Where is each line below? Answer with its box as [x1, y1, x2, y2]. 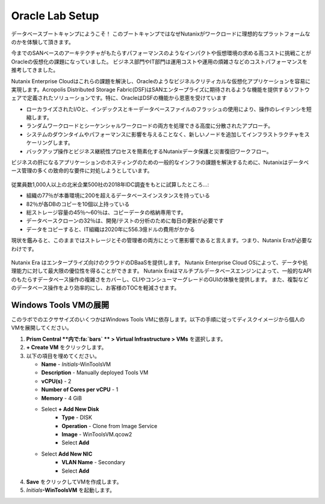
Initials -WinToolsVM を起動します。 [26, 487, 116, 494]
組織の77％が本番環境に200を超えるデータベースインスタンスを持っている [26, 192, 210, 199]
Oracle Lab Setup [11, 9, 99, 22]
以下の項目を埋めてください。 [26, 352, 101, 359]
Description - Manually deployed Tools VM [41, 369, 149, 376]
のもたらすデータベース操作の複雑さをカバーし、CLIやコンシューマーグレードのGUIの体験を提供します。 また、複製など [11, 276, 309, 283]
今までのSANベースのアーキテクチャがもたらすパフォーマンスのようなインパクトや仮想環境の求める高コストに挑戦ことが [11, 49, 311, 57]
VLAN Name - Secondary [61, 459, 126, 466]
